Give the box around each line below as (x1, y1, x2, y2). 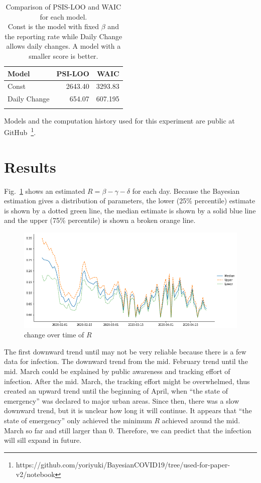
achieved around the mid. (162, 415, 240, 425)
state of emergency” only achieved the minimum (4, 415, 152, 425)
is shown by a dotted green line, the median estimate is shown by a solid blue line (4, 205, 256, 215)
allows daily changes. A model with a (6, 41, 121, 51)
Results (4, 156, 56, 177)
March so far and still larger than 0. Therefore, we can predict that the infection (4, 425, 251, 435)
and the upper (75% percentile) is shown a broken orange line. (4, 215, 196, 225)
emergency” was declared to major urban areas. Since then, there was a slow (4, 395, 239, 406)
